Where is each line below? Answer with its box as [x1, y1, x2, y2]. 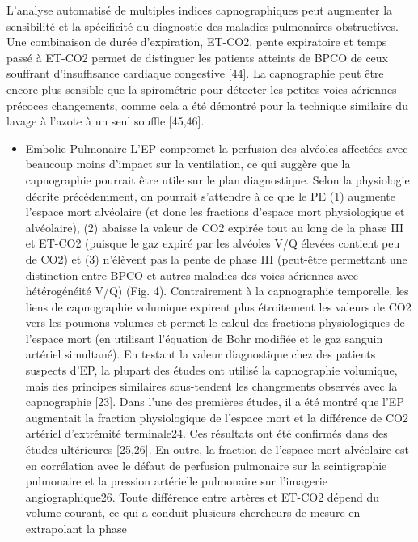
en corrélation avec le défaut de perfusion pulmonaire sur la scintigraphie [25, 456, 387, 473]
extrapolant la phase [25, 520, 127, 536]
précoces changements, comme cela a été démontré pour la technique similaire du [6, 96, 408, 113]
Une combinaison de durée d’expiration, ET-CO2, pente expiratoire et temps [6, 33, 387, 50]
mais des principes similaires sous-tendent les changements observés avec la [25, 377, 398, 394]
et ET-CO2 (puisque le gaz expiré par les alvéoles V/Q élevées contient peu [25, 235, 400, 252]
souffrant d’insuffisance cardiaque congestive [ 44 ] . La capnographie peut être [6, 65, 384, 82]
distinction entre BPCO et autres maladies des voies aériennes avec [25, 266, 358, 283]
